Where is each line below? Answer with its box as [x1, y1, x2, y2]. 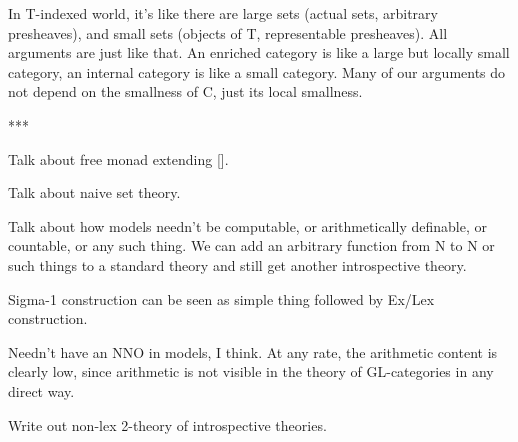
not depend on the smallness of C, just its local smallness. [8, 81, 363, 102]
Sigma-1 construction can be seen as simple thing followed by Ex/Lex [8, 288, 435, 309]
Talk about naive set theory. [8, 182, 181, 203]
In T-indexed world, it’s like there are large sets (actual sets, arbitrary [8, 3, 438, 23]
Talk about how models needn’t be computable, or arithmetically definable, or [8, 215, 487, 236]
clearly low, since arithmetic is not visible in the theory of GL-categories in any [8, 361, 494, 382]
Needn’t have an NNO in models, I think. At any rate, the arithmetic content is [8, 341, 498, 362]
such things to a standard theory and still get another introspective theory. [8, 254, 467, 275]
